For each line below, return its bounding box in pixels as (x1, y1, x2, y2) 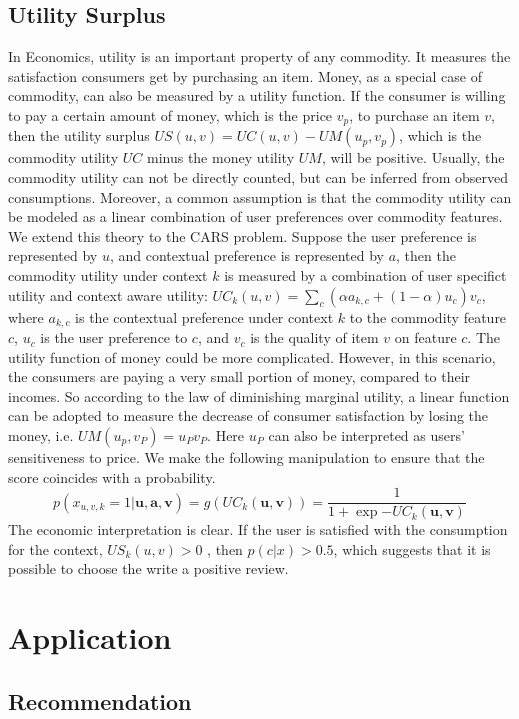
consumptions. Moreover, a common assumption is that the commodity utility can (8, 186, 512, 207)
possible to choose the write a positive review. (8, 558, 289, 579)
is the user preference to (40, 327, 188, 348)
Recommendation (8, 685, 192, 716)
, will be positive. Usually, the (321, 147, 505, 168)
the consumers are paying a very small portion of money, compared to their (8, 366, 471, 387)
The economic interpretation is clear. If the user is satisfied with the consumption (8, 519, 508, 540)
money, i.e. (8, 425, 74, 446)
